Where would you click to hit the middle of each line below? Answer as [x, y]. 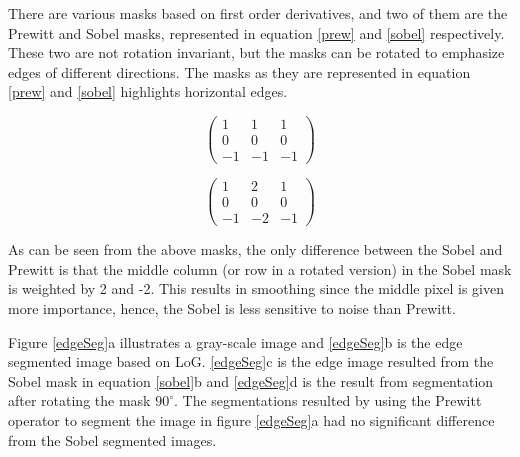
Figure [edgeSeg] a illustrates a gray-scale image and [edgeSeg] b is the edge [235, 341]
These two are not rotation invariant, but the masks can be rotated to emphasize [256, 52]
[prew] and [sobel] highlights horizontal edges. [148, 91]
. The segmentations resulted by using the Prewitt [327, 400]
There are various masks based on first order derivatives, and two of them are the [258, 13]
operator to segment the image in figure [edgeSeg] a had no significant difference [251, 420]
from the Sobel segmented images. [112, 439]
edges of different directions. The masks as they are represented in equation [239, 71]
